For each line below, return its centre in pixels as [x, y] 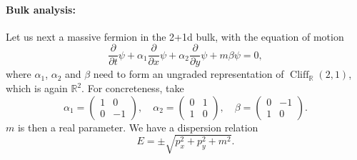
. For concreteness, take [133, 88]
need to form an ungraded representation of [188, 74]
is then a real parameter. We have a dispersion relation [138, 127]
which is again [37, 88]
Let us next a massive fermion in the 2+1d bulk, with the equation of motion [175, 36]
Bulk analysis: [41, 9]
